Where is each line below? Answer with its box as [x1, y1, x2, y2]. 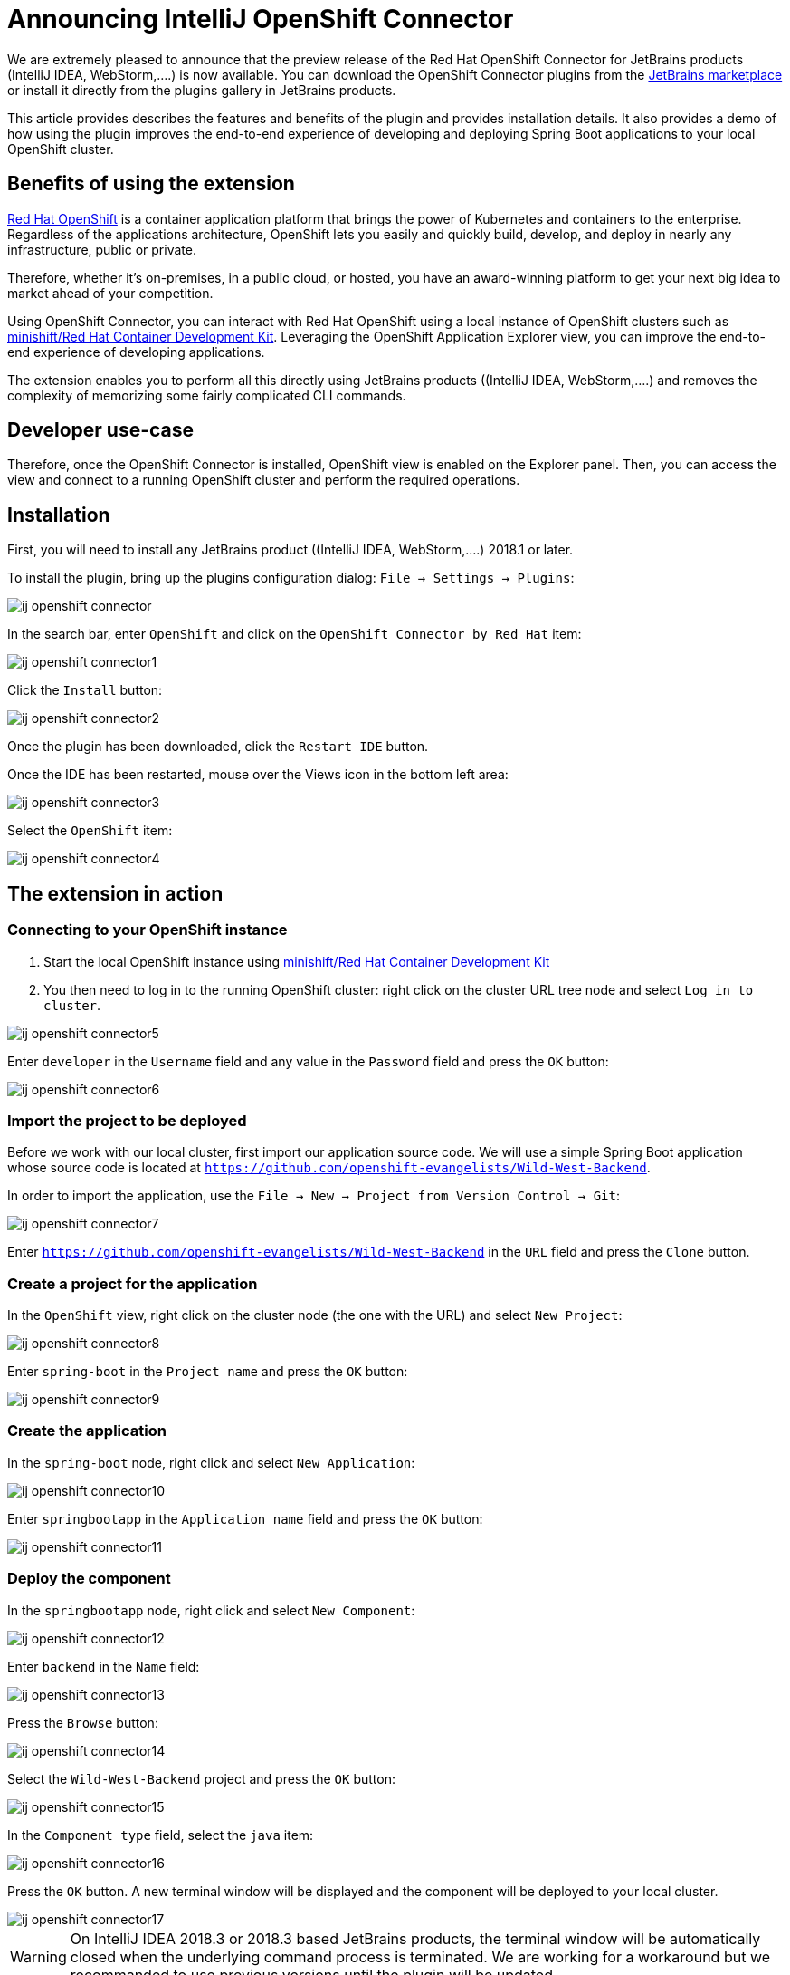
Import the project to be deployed [7, 1111, 247, 1130]
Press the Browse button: [7, 1714, 158, 1730]
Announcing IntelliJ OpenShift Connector [7, 4, 514, 34]
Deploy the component [7, 1569, 171, 1588]
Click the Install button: [7, 682, 163, 698]
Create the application [7, 1421, 167, 1440]
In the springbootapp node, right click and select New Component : [7, 1602, 415, 1618]
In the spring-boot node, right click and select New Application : [7, 1454, 415, 1470]
